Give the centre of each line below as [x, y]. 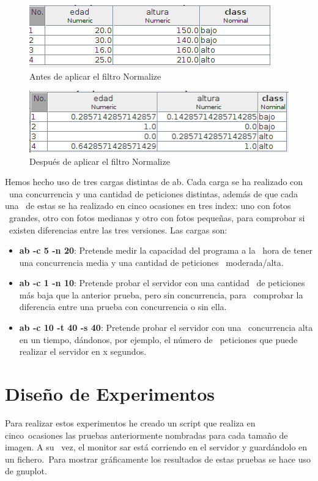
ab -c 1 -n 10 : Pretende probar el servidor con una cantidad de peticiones [162, 283]
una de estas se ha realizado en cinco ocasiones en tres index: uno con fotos [148, 206]
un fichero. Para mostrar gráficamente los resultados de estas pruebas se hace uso [158, 459]
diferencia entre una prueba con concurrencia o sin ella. [123, 307]
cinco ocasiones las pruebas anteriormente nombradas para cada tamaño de [146, 435]
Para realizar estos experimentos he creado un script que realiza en [130, 422]
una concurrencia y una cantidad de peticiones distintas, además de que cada [153, 193]
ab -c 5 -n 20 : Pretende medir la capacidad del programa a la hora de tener [166, 250]
